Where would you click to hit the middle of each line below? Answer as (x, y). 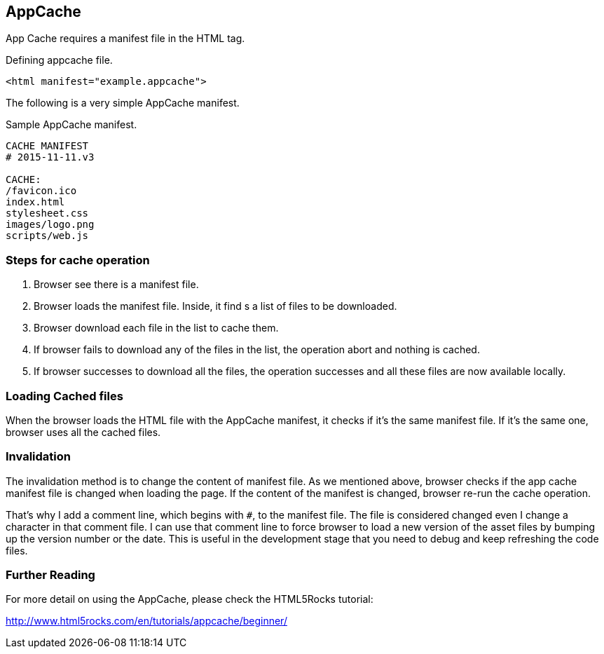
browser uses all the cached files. (83, 432)
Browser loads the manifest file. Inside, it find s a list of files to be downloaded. (215, 306)
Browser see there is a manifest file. (116, 285)
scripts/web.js (47, 236)
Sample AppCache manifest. (71, 125)
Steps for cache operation (78, 260)
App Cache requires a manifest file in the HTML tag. (125, 39)
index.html (35, 202)
